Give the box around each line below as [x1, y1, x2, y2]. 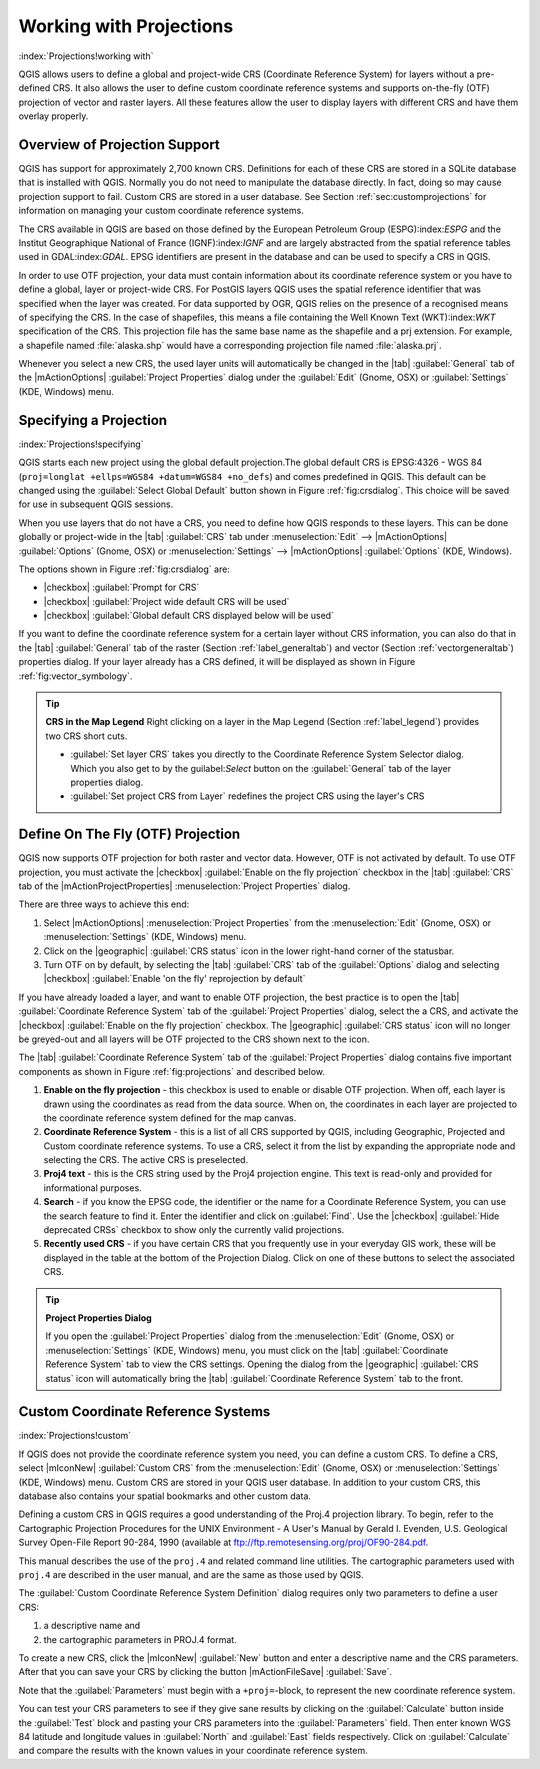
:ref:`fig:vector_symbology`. [18, 670, 133, 682]
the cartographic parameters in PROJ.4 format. [43, 1633, 237, 1645]
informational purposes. [43, 1181, 142, 1194]
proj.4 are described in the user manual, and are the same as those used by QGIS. [18, 1568, 364, 1580]
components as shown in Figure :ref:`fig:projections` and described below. [18, 1065, 325, 1077]
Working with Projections [18, 15, 234, 37]
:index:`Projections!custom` [18, 1430, 132, 1442]
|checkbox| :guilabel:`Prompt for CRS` [43, 581, 200, 594]
